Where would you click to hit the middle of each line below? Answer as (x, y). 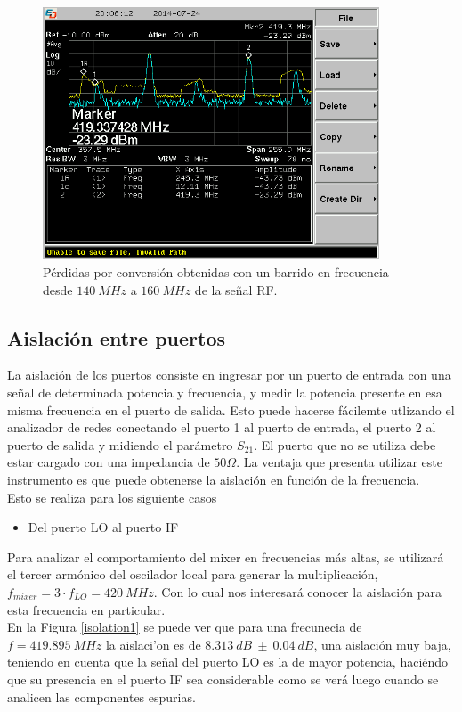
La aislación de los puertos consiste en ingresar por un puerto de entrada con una (229, 375)
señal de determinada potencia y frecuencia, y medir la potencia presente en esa (225, 393)
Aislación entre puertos (117, 337)
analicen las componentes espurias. (101, 696)
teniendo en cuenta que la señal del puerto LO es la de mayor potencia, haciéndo (228, 662)
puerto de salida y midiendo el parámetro (120, 444)
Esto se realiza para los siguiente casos (112, 497)
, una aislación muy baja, (382, 644)
